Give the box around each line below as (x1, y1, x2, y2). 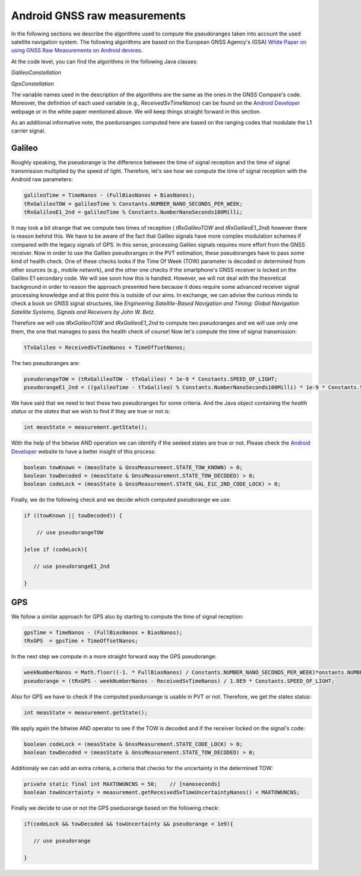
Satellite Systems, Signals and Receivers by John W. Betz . (11, 308, 156, 315)
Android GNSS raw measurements (11, 9, 186, 22)
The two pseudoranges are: (11, 359, 80, 366)
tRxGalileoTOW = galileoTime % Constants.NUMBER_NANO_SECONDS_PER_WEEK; (23, 200, 243, 207)
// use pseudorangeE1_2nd (33, 563, 110, 570)
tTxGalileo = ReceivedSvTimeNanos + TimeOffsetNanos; (23, 344, 186, 351)
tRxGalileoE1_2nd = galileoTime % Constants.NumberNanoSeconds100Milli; (23, 208, 243, 215)
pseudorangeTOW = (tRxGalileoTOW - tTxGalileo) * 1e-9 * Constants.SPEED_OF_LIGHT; (23, 375, 278, 382)
